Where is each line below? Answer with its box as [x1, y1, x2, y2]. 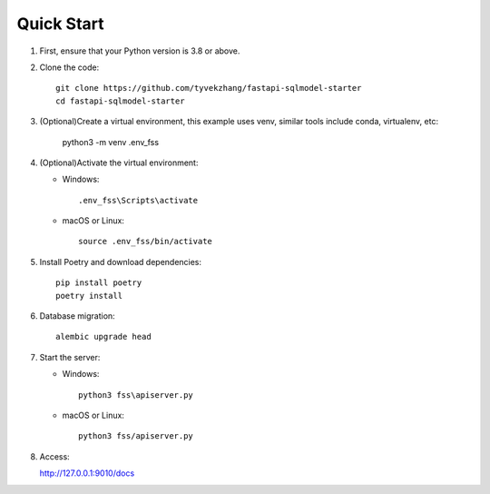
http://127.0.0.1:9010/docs [39, 468, 135, 479]
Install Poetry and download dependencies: [39, 256, 202, 267]
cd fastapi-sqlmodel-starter [55, 95, 185, 106]
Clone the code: [39, 62, 100, 73]
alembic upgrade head [55, 331, 152, 342]
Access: [39, 450, 70, 462]
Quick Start [16, 14, 104, 34]
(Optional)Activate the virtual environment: [39, 157, 199, 168]
